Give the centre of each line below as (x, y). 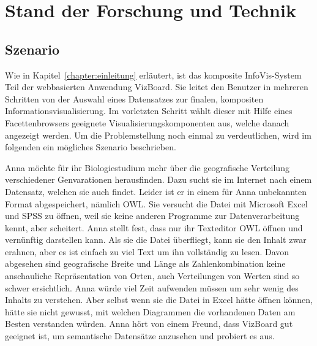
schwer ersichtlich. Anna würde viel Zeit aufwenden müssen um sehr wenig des (152, 287)
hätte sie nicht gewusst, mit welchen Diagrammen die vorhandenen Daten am (150, 311)
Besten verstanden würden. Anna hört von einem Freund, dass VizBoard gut (149, 324)
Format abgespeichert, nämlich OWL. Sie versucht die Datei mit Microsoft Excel (156, 203)
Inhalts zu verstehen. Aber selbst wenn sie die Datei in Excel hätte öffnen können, (159, 300)
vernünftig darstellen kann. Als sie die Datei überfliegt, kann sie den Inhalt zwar (156, 240)
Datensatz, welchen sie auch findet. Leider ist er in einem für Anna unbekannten (156, 191)
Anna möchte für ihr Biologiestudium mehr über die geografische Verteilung (147, 167)
